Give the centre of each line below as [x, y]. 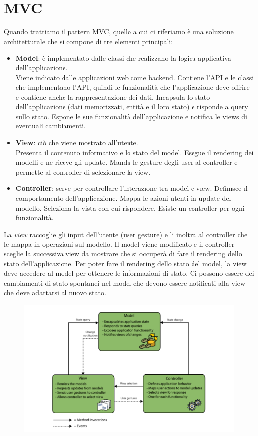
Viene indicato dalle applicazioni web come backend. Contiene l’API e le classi [135, 77]
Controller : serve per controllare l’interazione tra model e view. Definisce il [131, 188]
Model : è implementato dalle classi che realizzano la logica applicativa [123, 58]
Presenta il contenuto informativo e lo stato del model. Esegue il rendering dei [134, 152]
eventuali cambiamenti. [51, 126]
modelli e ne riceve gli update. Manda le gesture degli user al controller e [127, 162]
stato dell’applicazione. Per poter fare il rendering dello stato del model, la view [125, 263]
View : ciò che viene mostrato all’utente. [77, 143]
